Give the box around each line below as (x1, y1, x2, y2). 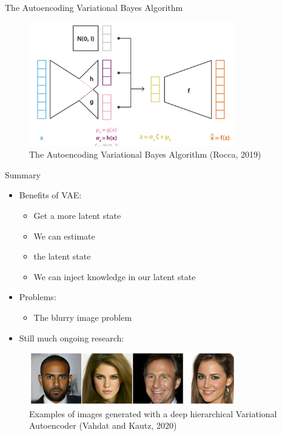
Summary (5, 168, 41, 181)
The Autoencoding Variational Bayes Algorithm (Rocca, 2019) (29, 148, 261, 161)
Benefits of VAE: (19, 189, 82, 201)
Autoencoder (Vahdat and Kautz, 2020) (29, 419, 177, 432)
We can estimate (33, 229, 95, 242)
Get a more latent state (33, 209, 121, 221)
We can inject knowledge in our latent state (33, 270, 196, 283)
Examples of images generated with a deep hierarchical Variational (29, 407, 277, 420)
